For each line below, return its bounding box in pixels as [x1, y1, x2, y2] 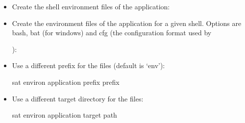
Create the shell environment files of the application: [12, 1, 170, 11]
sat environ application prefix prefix [12, 76, 120, 87]
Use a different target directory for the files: [12, 93, 144, 103]
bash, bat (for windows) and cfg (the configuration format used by [12, 27, 212, 38]
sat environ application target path [12, 110, 117, 120]
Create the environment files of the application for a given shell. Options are [12, 18, 242, 28]
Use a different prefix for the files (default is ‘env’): [12, 60, 165, 71]
